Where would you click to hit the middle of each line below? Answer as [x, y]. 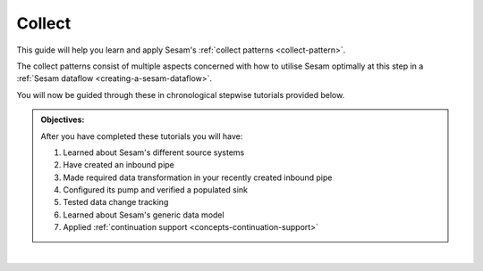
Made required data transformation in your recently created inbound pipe [198, 177]
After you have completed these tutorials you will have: [142, 136]
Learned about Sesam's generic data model [144, 215]
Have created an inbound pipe [119, 165]
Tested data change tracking [116, 202]
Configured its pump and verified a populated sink [155, 190]
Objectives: [63, 119]
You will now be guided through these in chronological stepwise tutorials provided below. [181, 94]
